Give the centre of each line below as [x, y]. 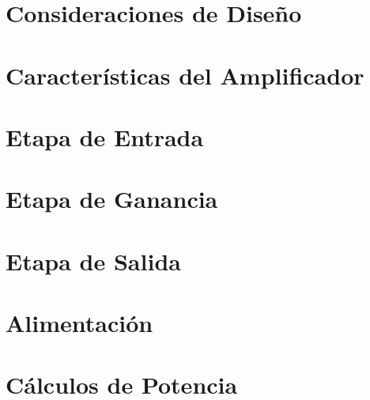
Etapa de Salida [93, 260]
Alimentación [79, 323]
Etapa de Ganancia [112, 199]
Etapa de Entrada [105, 136]
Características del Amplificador [185, 75]
